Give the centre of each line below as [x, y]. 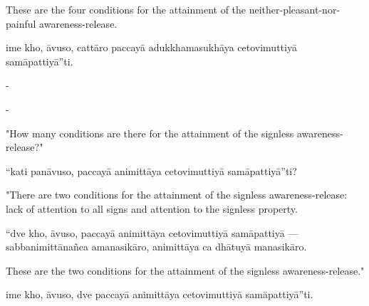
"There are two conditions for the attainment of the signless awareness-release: [177, 195]
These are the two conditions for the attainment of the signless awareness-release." [185, 270]
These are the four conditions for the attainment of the [126, 9]
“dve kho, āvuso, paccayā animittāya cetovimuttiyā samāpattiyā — [152, 232]
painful [21, 23]
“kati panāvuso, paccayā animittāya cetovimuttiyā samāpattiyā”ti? [151, 170]
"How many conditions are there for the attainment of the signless [150, 133]
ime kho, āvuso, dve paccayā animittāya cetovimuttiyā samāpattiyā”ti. [160, 294]
